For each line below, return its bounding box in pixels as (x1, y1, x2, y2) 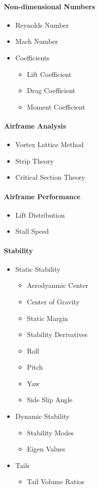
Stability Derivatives (27, 329, 88, 339)
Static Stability (15, 263, 61, 274)
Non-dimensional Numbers (4, 1, 95, 11)
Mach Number (15, 36, 58, 46)
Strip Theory (15, 155, 54, 166)
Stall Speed (15, 226, 49, 236)
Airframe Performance (4, 191, 81, 201)
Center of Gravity (27, 296, 80, 306)
